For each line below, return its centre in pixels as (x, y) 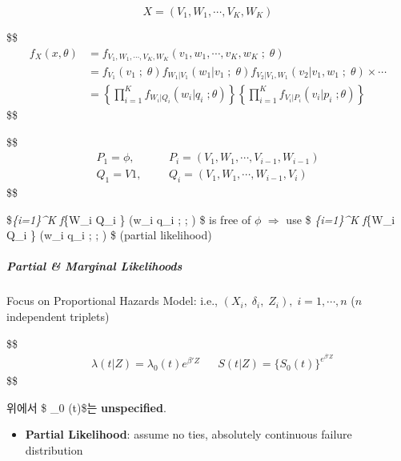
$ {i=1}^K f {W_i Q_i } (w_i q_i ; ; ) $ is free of (129, 219)
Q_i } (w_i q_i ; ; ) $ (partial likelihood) (109, 235)
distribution (54, 450)
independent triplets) (58, 316)
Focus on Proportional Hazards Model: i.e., (112, 301)
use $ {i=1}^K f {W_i (341, 219)
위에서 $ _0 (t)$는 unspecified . (86, 407)
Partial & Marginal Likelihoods (94, 266)
